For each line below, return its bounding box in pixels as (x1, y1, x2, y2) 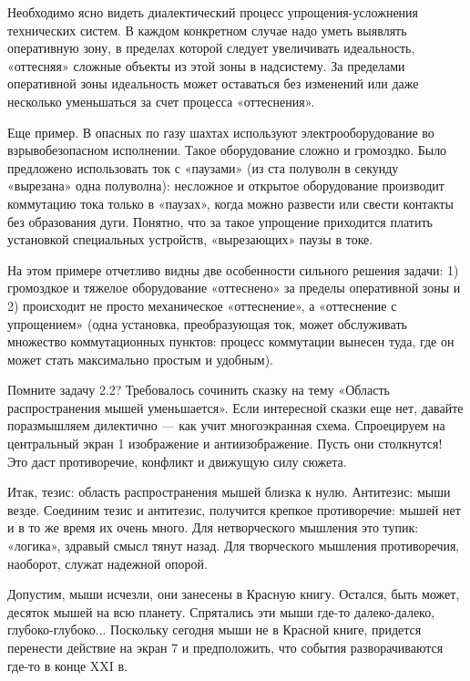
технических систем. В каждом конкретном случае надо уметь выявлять (7, 20, 407, 39)
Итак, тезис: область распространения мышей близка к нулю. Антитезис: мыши (7, 482, 451, 501)
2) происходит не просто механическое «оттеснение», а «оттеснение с (7, 295, 397, 315)
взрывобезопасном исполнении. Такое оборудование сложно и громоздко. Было (7, 140, 447, 160)
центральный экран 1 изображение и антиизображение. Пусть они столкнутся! (7, 434, 443, 453)
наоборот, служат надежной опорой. (7, 553, 208, 573)
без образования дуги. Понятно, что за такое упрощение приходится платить (7, 212, 433, 231)
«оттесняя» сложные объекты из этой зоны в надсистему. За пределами (7, 56, 405, 75)
